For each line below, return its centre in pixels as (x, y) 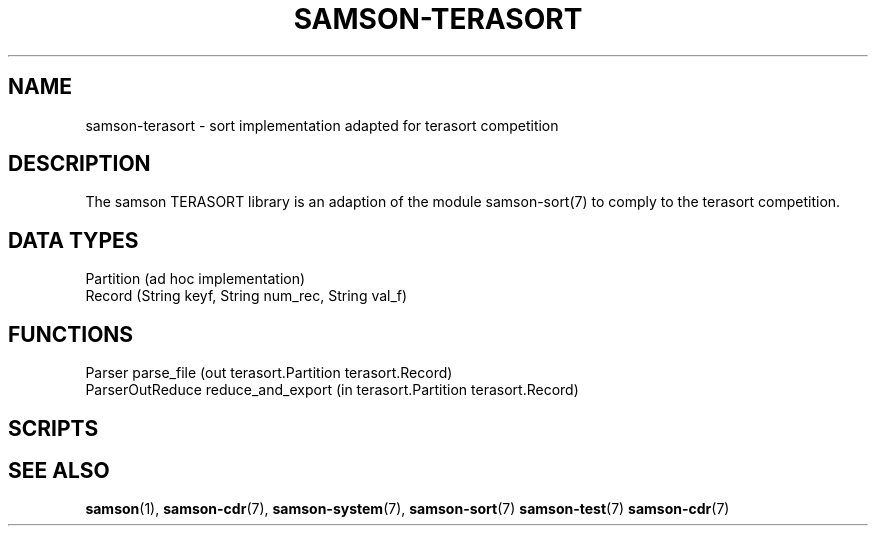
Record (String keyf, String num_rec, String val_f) (246, 296)
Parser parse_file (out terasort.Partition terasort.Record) (269, 373)
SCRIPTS (53, 428)
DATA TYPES (73, 240)
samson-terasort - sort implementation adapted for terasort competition (322, 125)
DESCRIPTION (79, 164)
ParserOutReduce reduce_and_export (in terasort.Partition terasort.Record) (332, 390)
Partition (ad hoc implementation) (195, 279)
